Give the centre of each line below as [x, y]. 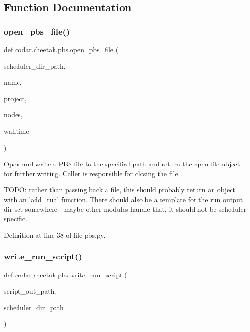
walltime [17, 131]
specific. [16, 218]
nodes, [13, 115]
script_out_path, [30, 291]
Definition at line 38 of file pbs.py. [55, 234]
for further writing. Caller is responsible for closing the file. [92, 173]
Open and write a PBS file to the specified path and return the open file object [122, 164]
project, [15, 98]
